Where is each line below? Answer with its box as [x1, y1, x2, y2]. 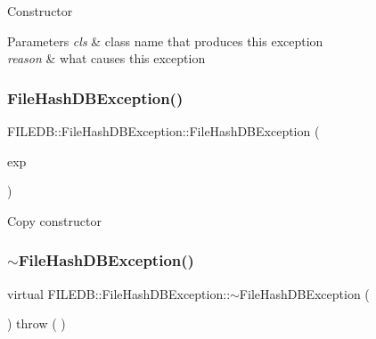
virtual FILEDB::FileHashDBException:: [7, 284, 231, 303]
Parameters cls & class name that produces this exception [7, 31, 323, 50]
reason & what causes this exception [7, 49, 206, 68]
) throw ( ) [7, 314, 66, 333]
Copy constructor [7, 211, 102, 230]
